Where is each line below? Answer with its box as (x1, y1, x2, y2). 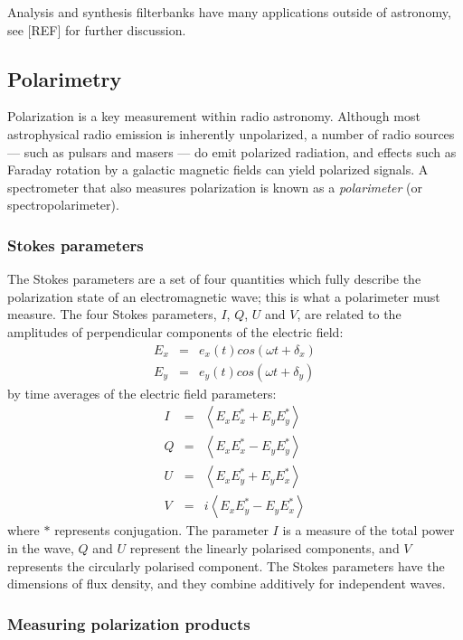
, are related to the (297, 305, 402, 324)
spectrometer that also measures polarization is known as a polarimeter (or (7, 177, 422, 196)
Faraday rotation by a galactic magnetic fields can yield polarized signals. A (7, 160, 429, 179)
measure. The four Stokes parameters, (7, 305, 217, 324)
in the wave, (7, 538, 74, 557)
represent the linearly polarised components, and (129, 538, 400, 557)
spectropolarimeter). (7, 195, 119, 214)
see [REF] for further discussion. (7, 20, 186, 39)
